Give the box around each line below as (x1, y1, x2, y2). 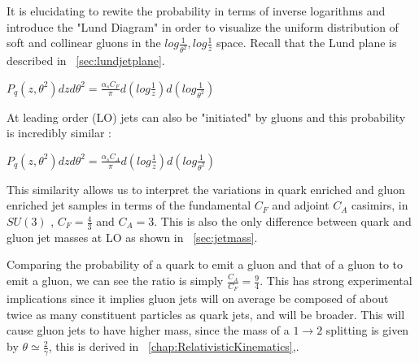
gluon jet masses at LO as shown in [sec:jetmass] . (7, 228, 258, 245)
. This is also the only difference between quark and (154, 213, 412, 230)
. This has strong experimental (260, 272, 412, 289)
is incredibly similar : (7, 124, 111, 141)
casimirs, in (351, 197, 408, 214)
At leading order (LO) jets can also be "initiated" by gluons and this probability (7, 108, 406, 125)
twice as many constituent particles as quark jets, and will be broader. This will (7, 305, 405, 322)
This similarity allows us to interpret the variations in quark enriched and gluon (7, 180, 405, 197)
